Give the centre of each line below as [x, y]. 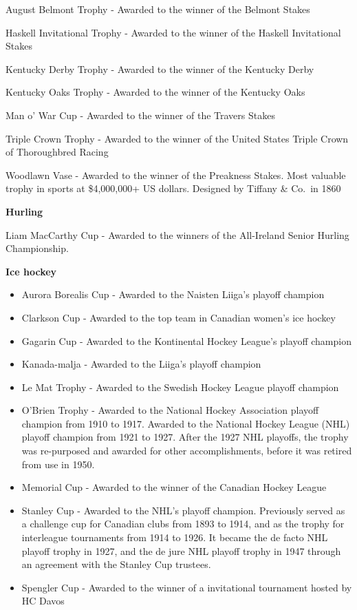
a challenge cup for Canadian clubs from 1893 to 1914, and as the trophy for [183, 524]
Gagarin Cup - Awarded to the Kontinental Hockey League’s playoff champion [186, 340]
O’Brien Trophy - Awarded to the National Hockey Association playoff [170, 410]
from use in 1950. [58, 464]
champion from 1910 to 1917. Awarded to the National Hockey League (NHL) [186, 423]
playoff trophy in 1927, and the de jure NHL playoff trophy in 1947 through [181, 550]
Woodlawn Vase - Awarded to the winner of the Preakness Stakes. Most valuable [176, 175]
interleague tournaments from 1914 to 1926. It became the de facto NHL [175, 537]
